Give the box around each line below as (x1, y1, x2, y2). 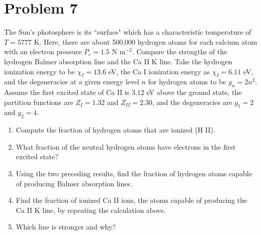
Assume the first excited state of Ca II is (4, 87, 130, 97)
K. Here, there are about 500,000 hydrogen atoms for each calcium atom (34, 36, 257, 47)
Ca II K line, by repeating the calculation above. (16, 204, 166, 215)
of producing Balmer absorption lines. (16, 178, 132, 188)
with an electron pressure (4, 46, 82, 57)
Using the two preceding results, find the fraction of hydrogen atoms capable (16, 168, 252, 179)
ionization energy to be (4, 66, 75, 76)
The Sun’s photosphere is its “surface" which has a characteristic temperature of (4, 27, 251, 37)
